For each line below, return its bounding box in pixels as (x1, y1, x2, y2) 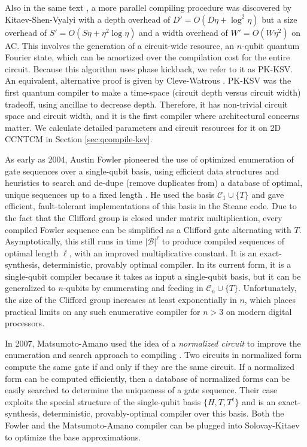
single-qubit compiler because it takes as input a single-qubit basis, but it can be (5, 270, 301, 282)
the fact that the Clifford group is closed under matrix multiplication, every (5, 211, 282, 223)
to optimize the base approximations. (5, 430, 141, 443)
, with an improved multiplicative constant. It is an (69, 246, 257, 259)
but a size (262, 13, 297, 25)
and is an (242, 395, 276, 408)
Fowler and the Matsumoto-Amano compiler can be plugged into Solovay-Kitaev (5, 419, 300, 431)
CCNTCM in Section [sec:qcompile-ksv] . (5, 133, 153, 145)
